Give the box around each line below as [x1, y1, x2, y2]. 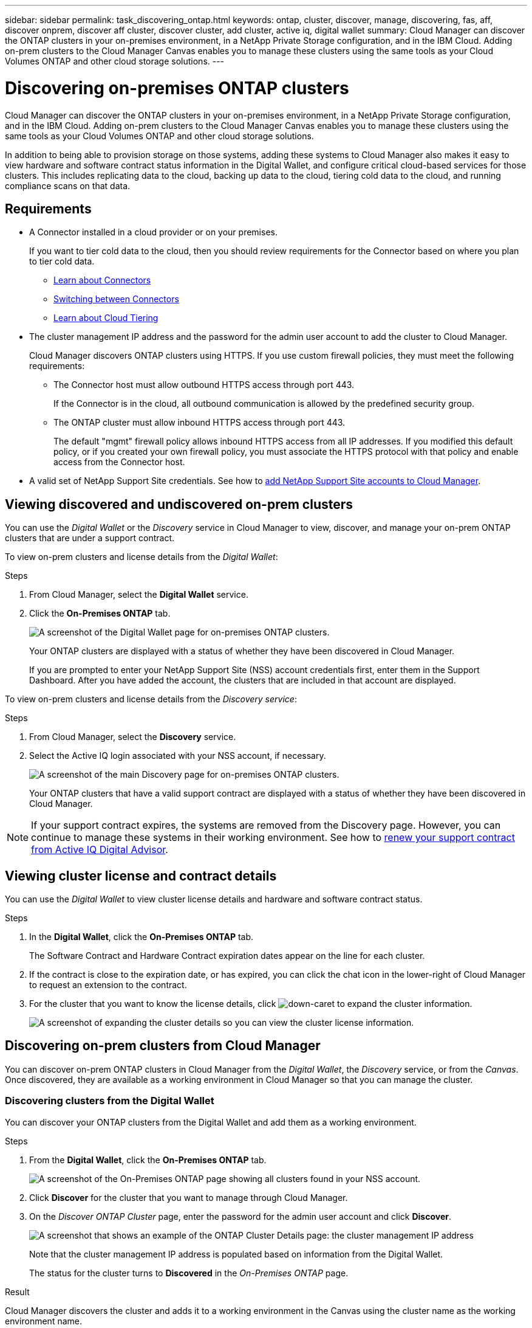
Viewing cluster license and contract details [5, 868, 277, 884]
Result [5, 1286, 30, 1297]
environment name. [5, 1315, 82, 1326]
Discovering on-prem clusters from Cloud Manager [5, 1038, 321, 1054]
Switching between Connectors [53, 294, 179, 305]
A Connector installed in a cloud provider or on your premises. [29, 227, 278, 238]
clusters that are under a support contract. [5, 533, 174, 544]
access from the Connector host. [53, 457, 185, 468]
